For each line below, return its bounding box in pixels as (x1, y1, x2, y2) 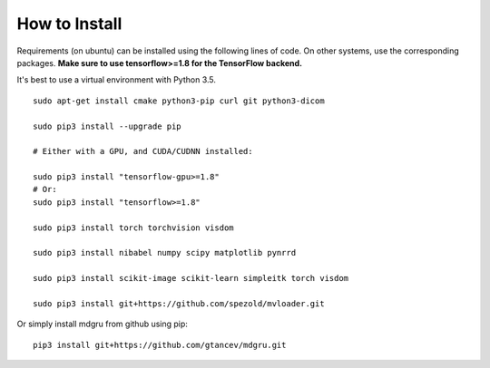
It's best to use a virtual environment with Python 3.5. (16, 74, 217, 85)
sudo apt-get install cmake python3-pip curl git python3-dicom (33, 95, 326, 106)
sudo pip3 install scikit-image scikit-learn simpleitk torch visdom (33, 273, 349, 284)
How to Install (16, 14, 122, 34)
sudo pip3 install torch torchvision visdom (33, 222, 235, 233)
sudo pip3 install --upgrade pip (33, 121, 181, 131)
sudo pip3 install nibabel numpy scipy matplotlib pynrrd (33, 247, 297, 258)
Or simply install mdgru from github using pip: (16, 318, 188, 330)
